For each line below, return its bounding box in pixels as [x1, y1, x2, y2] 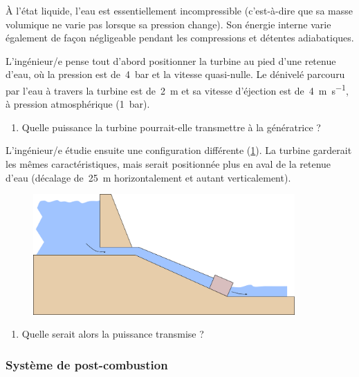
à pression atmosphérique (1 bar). [6, 97, 150, 111]
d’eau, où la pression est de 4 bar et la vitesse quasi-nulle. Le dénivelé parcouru [6, 67, 345, 81]
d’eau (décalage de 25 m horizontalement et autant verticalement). [6, 170, 291, 184]
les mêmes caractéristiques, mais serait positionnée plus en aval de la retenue [6, 157, 331, 171]
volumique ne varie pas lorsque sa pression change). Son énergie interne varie [6, 17, 331, 31]
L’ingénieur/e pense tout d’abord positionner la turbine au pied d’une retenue [6, 53, 336, 68]
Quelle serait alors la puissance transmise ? [21, 327, 204, 341]
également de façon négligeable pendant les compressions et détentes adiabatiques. [6, 30, 354, 45]
